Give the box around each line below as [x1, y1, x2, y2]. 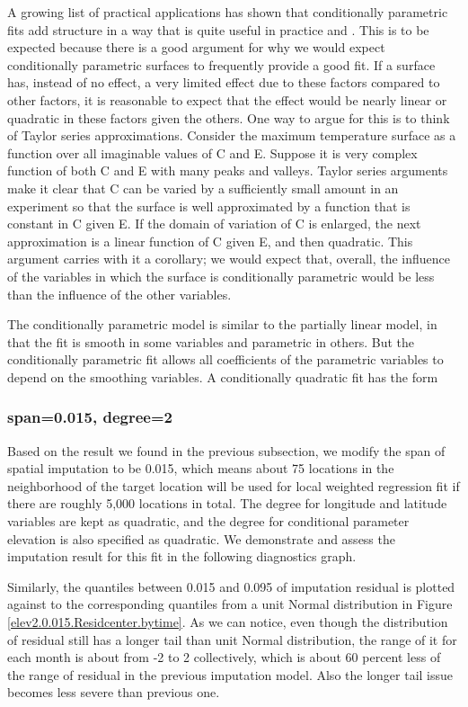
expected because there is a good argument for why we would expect [7, 38, 385, 57]
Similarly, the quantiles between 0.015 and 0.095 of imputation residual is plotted [7, 577, 455, 595]
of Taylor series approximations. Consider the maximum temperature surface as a [7, 126, 456, 145]
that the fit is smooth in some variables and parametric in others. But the [7, 332, 414, 351]
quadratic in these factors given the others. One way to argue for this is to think [7, 108, 450, 127]
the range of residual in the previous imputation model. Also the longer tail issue [7, 665, 454, 684]
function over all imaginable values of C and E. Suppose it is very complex [7, 143, 418, 162]
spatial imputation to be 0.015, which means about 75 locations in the [7, 459, 394, 478]
